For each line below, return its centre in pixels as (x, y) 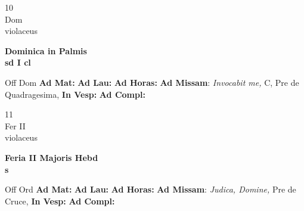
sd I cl (18, 62)
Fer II (15, 125)
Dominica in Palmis (46, 50)
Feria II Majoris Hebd (52, 157)
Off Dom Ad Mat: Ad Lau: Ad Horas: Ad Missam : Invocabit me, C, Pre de (152, 82)
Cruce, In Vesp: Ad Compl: (60, 201)
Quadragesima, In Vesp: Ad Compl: (75, 94)
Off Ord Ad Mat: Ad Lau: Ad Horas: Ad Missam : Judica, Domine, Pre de (151, 189)
